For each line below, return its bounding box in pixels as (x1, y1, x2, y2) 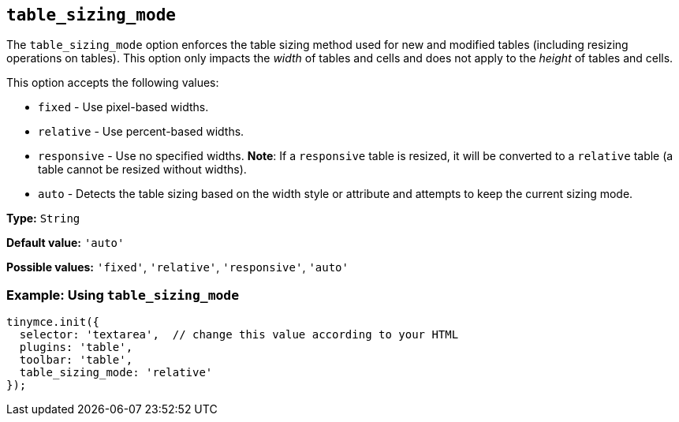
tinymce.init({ (6, 316, 100, 329)
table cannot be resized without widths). (38, 162, 247, 177)
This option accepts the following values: (6, 76, 219, 90)
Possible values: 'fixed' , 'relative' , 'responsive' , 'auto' (6, 260, 349, 274)
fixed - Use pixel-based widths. (38, 100, 209, 114)
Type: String (6, 211, 80, 226)
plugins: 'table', (19, 341, 133, 354)
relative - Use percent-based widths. (38, 125, 244, 139)
